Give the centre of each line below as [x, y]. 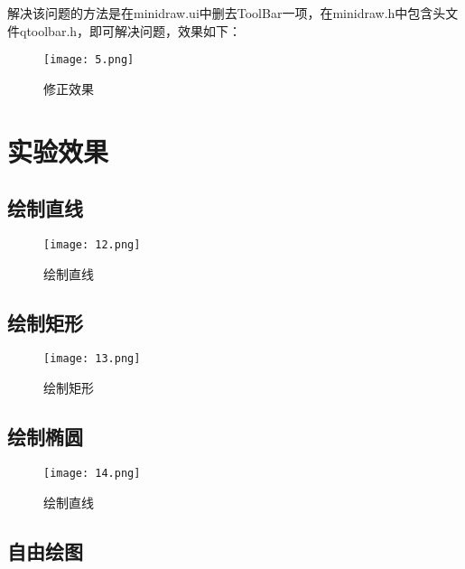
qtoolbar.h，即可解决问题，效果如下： [130, 30]
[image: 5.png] [89, 60]
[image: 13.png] [92, 359]
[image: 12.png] [92, 245]
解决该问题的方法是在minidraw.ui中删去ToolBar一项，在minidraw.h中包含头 [227, 13]
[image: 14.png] [92, 473]
